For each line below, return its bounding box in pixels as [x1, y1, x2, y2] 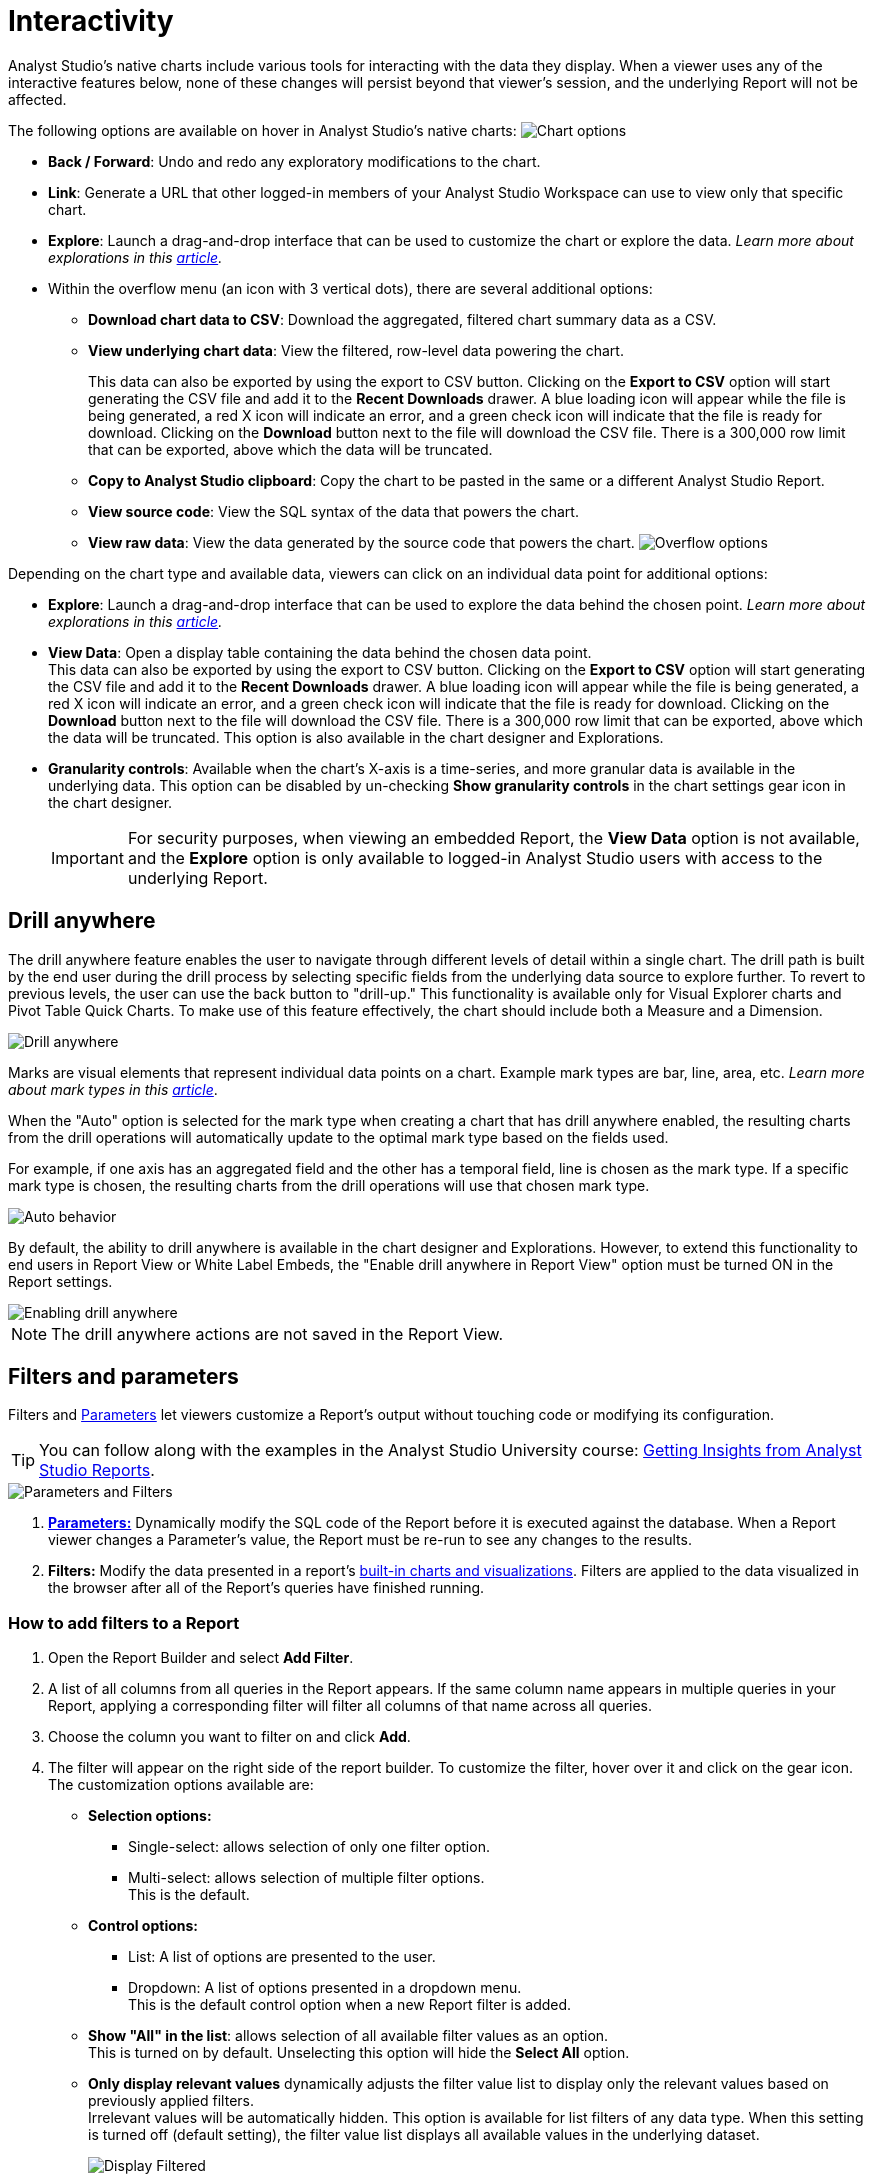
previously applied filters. [88, 2092, 255, 2110]
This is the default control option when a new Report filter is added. [128, 1996, 572, 2014]
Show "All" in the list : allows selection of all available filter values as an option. [88, 2027, 609, 2045]
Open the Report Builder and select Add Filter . [48, 1649, 354, 1667]
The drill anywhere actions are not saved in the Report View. [51, 1323, 504, 1344]
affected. [8, 90, 67, 108]
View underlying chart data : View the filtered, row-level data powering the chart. [88, 341, 624, 359]
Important [51, 847, 124, 868]
